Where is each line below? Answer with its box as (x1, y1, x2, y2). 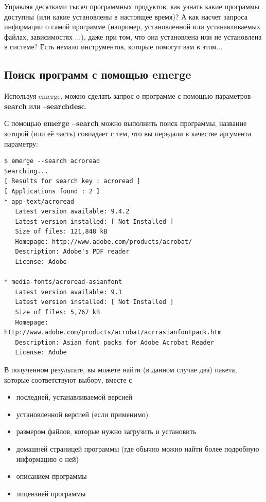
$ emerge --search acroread (4, 157, 100, 165)
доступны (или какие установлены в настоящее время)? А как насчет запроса (4, 11, 247, 22)
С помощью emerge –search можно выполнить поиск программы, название (4, 118, 247, 129)
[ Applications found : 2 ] (4, 187, 100, 195)
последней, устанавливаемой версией (16, 391, 133, 402)
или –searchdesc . (29, 100, 87, 111)
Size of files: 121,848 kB (15, 228, 108, 236)
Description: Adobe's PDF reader (15, 248, 130, 256)
